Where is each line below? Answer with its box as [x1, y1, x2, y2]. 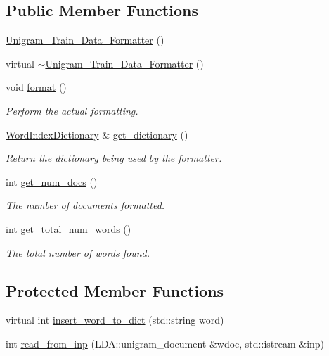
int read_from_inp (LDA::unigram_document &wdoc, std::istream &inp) [6, 336, 325, 350]
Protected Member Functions [6, 279, 224, 301]
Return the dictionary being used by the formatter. [6, 151, 222, 165]
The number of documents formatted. [6, 198, 165, 212]
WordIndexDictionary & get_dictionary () [6, 127, 188, 141]
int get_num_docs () [6, 174, 98, 189]
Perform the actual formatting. [6, 103, 138, 117]
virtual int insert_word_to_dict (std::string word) [6, 312, 224, 327]
